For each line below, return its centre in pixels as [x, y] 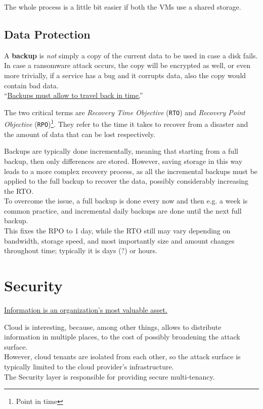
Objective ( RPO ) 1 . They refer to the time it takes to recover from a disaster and [126, 123]
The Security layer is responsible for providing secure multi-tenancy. [109, 376]
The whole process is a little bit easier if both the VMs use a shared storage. [123, 7]
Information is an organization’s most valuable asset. [86, 309]
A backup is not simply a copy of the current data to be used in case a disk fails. [131, 55]
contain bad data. [31, 85]
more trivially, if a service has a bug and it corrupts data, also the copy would [125, 75]
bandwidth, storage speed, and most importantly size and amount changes [119, 240]
